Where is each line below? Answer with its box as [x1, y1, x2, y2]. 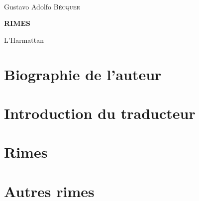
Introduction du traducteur [4, 102, 196, 123]
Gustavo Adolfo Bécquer [4, 1, 81, 11]
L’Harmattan [4, 34, 44, 45]
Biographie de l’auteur [4, 64, 162, 84]
